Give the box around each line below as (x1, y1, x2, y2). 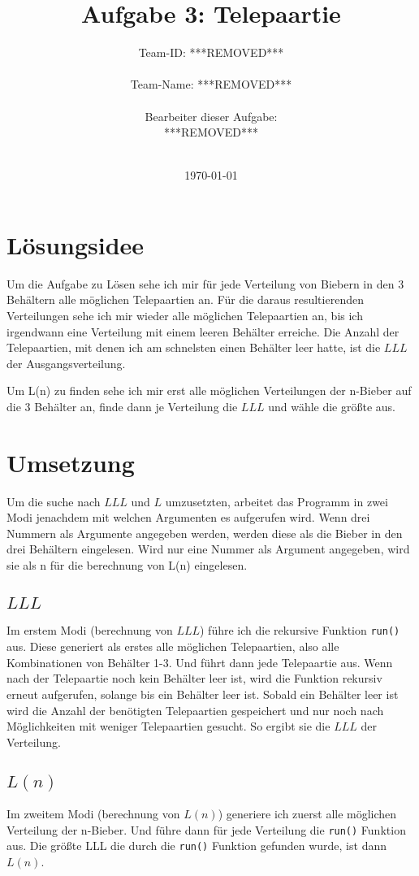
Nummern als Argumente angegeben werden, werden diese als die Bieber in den (6, 524, 403, 541)
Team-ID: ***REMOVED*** (138, 44, 284, 61)
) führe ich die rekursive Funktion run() (200, 622, 400, 639)
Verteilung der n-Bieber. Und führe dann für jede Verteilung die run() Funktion (6, 821, 406, 838)
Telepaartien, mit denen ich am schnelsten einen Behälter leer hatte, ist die (6, 339, 381, 356)
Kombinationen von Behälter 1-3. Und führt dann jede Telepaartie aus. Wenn (6, 653, 393, 670)
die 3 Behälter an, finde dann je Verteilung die (6, 397, 238, 414)
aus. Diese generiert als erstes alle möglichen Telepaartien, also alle (6, 638, 339, 655)
